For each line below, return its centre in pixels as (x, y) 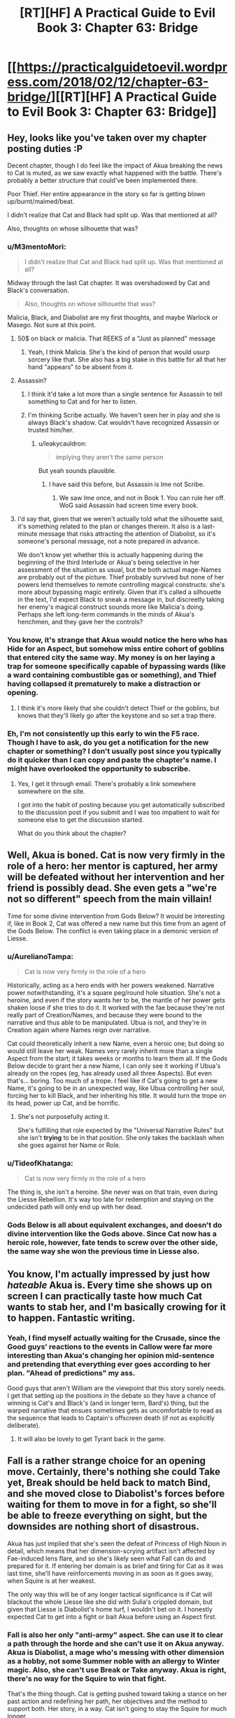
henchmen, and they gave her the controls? (80, 622)
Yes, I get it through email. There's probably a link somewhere (106, 783)
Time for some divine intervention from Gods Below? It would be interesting (116, 916)
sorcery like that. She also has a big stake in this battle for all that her (127, 359)
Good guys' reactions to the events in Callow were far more (110, 1347)
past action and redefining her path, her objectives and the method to (107, 1701)
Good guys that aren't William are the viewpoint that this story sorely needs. (116, 1388)
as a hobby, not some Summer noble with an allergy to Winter (114, 1661)
